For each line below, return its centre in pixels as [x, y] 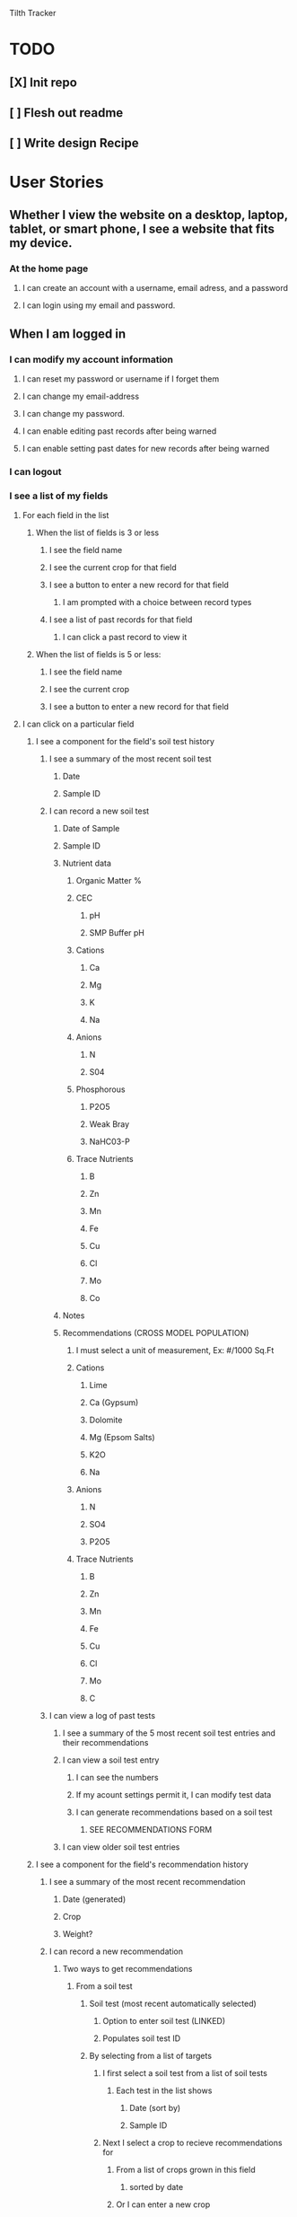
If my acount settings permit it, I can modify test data [174, 1795]
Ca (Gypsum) [114, 1403]
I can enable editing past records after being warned [119, 431]
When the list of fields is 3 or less [97, 532]
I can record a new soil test [99, 811]
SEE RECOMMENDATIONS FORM [151, 1830]
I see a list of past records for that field [121, 620]
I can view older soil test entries [121, 1847]
